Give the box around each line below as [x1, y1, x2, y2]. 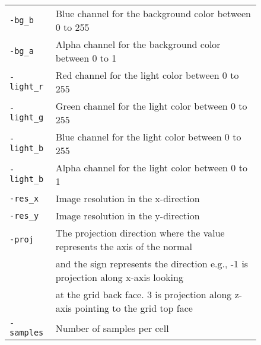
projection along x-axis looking [55, 270, 183, 284]
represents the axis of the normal [55, 239, 192, 253]
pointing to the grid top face [75, 301, 193, 315]
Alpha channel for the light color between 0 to [55, 161, 247, 174]
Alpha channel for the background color [55, 37, 221, 51]
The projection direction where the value [55, 226, 225, 239]
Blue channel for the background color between [55, 7, 251, 20]
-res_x [9, 193, 39, 203]
